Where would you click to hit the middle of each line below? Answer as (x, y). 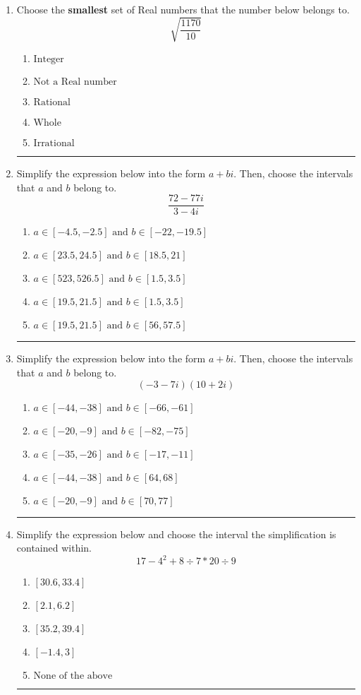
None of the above (73, 676)
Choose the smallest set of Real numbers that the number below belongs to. (183, 9)
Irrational (54, 144)
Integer (49, 60)
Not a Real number (75, 82)
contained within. (54, 548)
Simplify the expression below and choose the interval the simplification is (176, 534)
